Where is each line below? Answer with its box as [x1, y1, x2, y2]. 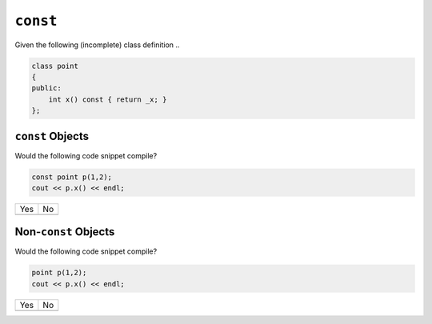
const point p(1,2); [31, 172, 112, 182]
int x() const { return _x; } [48, 94, 167, 104]
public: [31, 84, 62, 93]
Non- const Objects [14, 225, 115, 239]
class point [31, 61, 79, 70]
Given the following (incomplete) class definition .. [14, 40, 180, 50]
